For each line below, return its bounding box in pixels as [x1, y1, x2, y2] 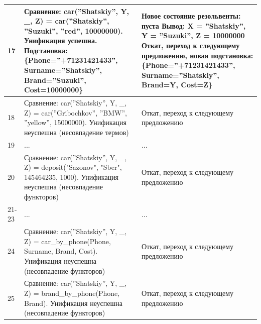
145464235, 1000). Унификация [24, 171, 119, 182]
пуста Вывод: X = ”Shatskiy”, [141, 20, 246, 31]
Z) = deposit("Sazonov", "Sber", [24, 162, 122, 172]
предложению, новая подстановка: [141, 50, 253, 60]
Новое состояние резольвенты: [141, 11, 241, 21]
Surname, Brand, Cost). [24, 246, 98, 256]
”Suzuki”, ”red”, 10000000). [24, 25, 123, 36]
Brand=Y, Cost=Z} [141, 79, 212, 90]
